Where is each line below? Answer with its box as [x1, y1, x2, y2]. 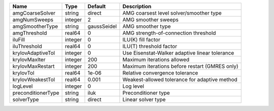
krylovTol [12, 69, 35, 76]
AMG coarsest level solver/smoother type [122, 10, 222, 16]
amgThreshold [12, 29, 47, 36]
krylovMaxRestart [12, 63, 55, 69]
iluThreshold [12, 43, 43, 50]
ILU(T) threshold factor [122, 43, 178, 50]
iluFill [12, 36, 25, 43]
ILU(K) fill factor [122, 36, 161, 43]
